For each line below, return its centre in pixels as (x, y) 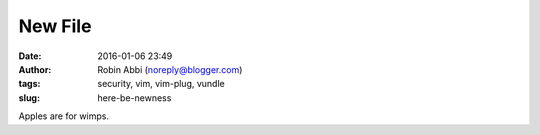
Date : (30, 56)
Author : (35, 69)
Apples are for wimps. (64, 116)
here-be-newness (134, 97)
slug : (29, 97)
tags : (29, 84)
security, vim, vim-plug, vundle (161, 84)
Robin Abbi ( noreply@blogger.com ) (170, 69)
